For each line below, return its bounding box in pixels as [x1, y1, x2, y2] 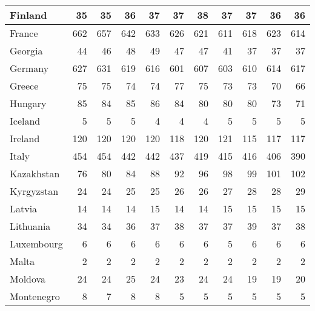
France [10, 26, 38, 40]
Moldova [10, 272, 46, 286]
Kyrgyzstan [10, 184, 59, 198]
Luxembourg [10, 237, 63, 250]
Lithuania [10, 219, 51, 233]
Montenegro [10, 289, 60, 303]
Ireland [10, 131, 40, 145]
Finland [10, 8, 47, 22]
